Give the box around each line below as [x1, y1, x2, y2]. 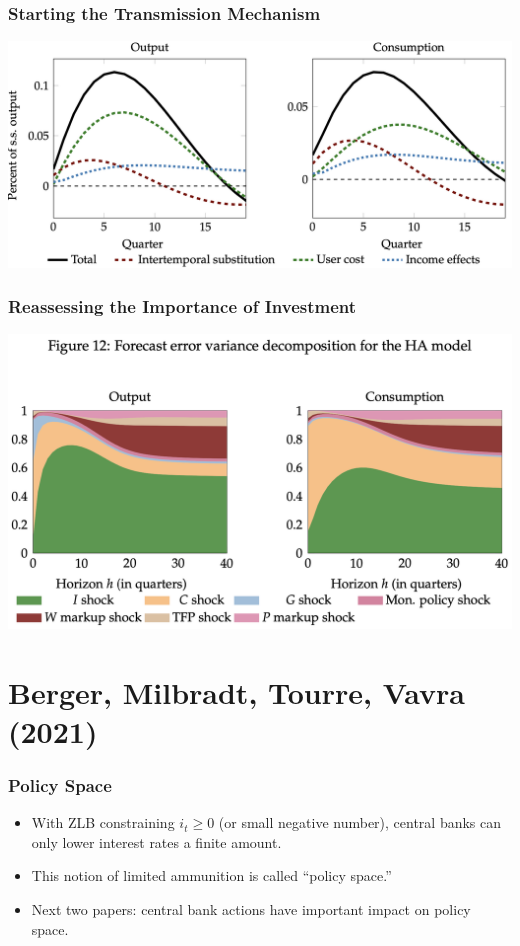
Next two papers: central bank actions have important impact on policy [31, 898, 471, 919]
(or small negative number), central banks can [218, 812, 502, 833]
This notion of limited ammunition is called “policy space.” [31, 865, 392, 886]
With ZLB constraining [31, 812, 175, 833]
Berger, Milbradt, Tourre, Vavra [8, 671, 466, 712]
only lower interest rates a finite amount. [31, 831, 282, 852]
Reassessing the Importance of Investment [8, 294, 357, 319]
